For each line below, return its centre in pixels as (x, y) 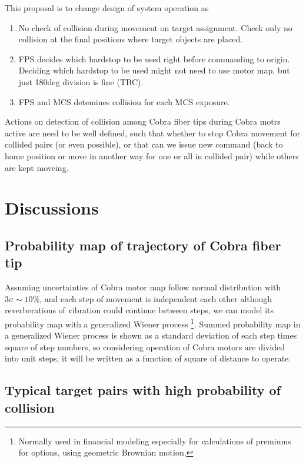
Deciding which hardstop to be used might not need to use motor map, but (154, 70)
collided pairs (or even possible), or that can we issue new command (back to (144, 144)
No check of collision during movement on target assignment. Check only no (155, 27)
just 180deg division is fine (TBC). (81, 81)
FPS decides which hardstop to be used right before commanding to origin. (154, 58)
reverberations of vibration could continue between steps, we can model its (139, 310)
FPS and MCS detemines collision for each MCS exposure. (124, 101)
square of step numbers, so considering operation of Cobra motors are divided (145, 346)
